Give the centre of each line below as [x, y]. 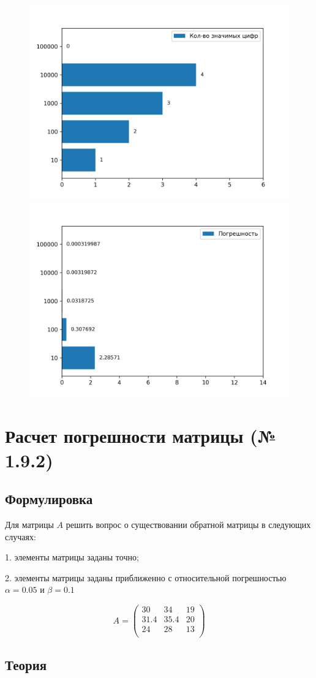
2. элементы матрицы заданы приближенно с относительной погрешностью [146, 577]
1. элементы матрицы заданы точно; [72, 557]
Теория [26, 664]
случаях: [21, 536]
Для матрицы [29, 524]
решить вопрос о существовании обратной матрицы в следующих [188, 524]
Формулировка [49, 499]
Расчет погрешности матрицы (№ [141, 436]
